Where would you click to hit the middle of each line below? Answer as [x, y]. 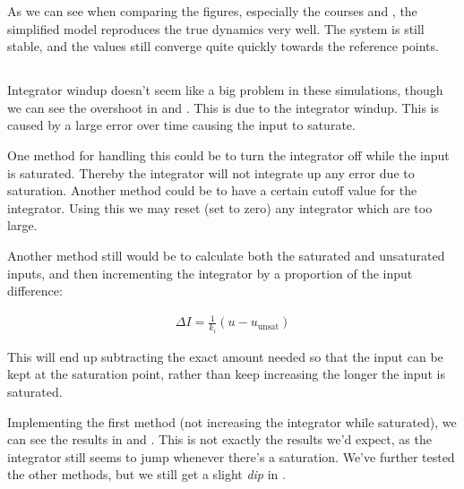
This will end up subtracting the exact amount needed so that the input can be [225, 356]
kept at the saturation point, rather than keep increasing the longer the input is [226, 374]
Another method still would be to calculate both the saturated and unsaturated [226, 255]
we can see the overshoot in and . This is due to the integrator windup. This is [223, 107]
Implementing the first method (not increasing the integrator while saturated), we [232, 421]
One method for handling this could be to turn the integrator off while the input [228, 154]
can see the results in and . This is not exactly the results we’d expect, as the [219, 439]
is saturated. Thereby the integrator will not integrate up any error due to [211, 172]
